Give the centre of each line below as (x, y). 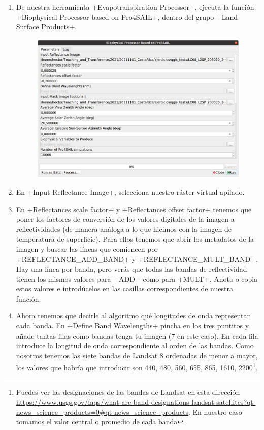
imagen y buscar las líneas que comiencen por (87, 249)
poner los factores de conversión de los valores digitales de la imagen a (125, 219)
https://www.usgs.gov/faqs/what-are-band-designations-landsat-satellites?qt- (136, 402)
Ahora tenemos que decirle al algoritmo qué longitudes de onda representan (134, 316)
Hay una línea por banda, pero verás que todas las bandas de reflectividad (131, 269)
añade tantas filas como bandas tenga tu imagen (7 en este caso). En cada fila (137, 335)
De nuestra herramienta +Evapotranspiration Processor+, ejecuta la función (135, 7)
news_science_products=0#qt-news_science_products (102, 411)
